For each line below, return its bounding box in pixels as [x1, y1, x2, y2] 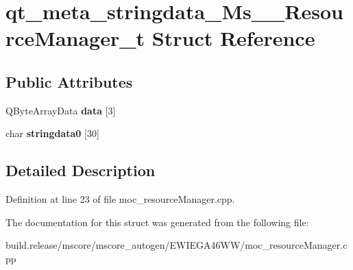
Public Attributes [5, 71, 133, 92]
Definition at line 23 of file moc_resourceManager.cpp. [5, 192, 235, 206]
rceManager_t [5, 24, 145, 52]
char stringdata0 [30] [5, 126, 99, 140]
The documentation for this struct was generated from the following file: [5, 214, 309, 229]
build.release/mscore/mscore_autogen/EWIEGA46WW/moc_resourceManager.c [5, 238, 348, 252]
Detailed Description [5, 160, 156, 181]
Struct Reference [151, 24, 315, 52]
